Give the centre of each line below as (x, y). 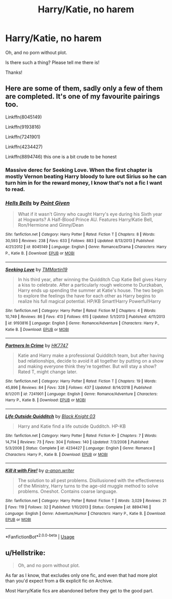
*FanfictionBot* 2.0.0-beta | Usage (40, 536)
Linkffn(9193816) (23, 127)
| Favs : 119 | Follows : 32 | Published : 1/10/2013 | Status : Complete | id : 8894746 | (78, 507)
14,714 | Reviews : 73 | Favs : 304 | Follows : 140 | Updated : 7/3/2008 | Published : (77, 442)
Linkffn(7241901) (23, 136)
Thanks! (14, 72)
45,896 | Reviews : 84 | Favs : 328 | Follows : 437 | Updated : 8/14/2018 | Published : (79, 387)
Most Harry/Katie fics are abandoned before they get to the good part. (79, 590)
